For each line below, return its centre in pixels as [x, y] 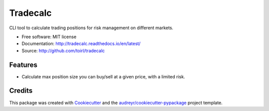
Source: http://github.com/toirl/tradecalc [63, 51]
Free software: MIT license [49, 37]
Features [23, 65]
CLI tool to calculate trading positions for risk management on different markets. [91, 28]
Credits [21, 91]
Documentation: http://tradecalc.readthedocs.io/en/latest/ [81, 44]
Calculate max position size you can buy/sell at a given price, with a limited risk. [103, 76]
